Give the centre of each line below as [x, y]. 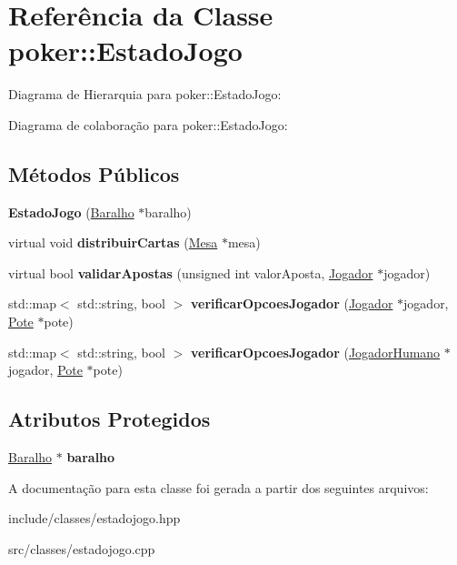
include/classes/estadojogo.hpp [94, 518]
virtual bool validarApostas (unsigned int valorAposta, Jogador [191, 272]
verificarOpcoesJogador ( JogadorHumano [315, 352]
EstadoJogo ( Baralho [71, 212]
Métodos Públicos [94, 173]
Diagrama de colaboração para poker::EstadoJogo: [148, 124]
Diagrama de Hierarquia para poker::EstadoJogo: [145, 94]
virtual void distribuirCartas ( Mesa [113, 242]
